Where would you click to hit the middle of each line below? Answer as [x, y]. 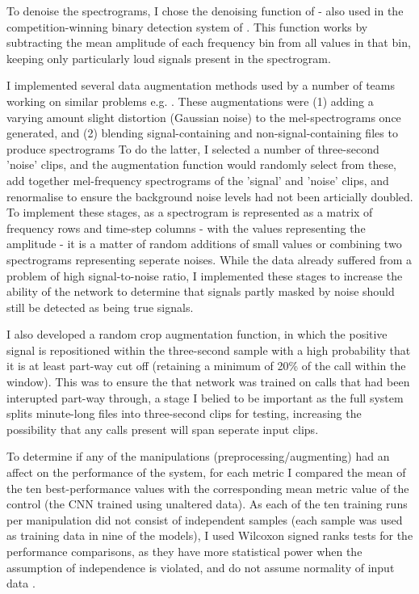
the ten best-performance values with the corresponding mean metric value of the [208, 488]
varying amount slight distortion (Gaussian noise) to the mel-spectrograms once [204, 117]
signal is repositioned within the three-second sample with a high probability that [209, 350]
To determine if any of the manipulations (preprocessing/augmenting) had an [198, 456]
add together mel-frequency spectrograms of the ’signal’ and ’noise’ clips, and [198, 180]
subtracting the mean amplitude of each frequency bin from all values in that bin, [209, 42]
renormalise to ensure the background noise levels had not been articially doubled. [210, 196]
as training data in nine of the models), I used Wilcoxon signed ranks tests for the [210, 535]
